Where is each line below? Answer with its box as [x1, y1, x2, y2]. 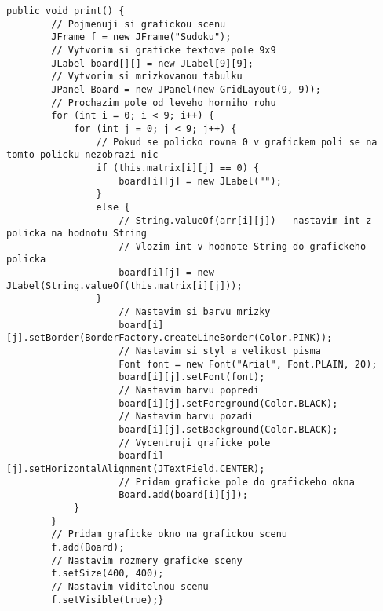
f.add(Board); [51, 541, 125, 553]
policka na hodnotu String [6, 228, 147, 240]
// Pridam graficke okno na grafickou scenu [51, 529, 287, 540]
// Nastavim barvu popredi [119, 385, 260, 397]
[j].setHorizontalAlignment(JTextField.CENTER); [6, 463, 265, 474]
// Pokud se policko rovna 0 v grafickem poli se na [96, 136, 378, 148]
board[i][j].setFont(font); [119, 371, 265, 383]
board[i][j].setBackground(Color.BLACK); [119, 424, 338, 435]
